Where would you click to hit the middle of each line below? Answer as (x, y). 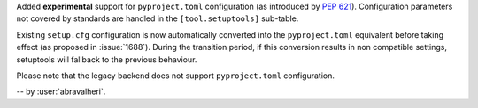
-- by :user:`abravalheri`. (61, 91)
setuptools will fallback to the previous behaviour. (107, 59)
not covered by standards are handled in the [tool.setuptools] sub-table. (158, 18)
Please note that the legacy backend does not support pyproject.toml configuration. (176, 76)
